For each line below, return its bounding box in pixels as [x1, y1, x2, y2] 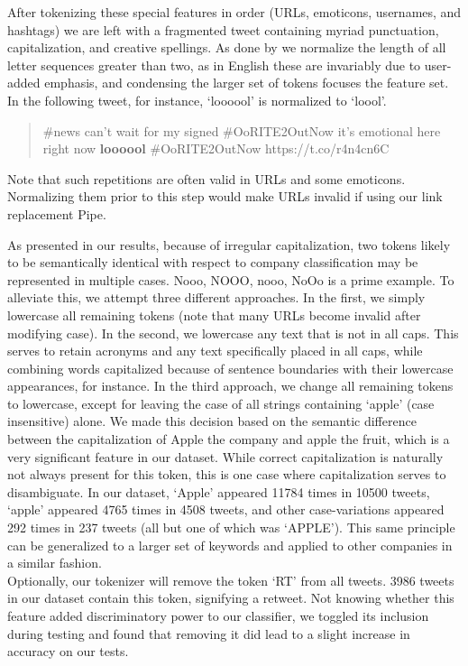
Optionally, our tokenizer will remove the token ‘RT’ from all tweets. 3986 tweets [7, 570, 454, 589]
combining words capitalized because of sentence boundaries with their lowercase [7, 358, 454, 377]
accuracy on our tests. [7, 642, 129, 661]
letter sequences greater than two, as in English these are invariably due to [7, 55, 421, 74]
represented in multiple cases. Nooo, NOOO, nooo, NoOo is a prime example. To [7, 270, 454, 289]
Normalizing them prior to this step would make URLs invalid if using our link [7, 187, 443, 206]
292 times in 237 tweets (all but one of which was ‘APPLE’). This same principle [7, 518, 455, 537]
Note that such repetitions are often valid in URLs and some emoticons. [7, 169, 406, 188]
